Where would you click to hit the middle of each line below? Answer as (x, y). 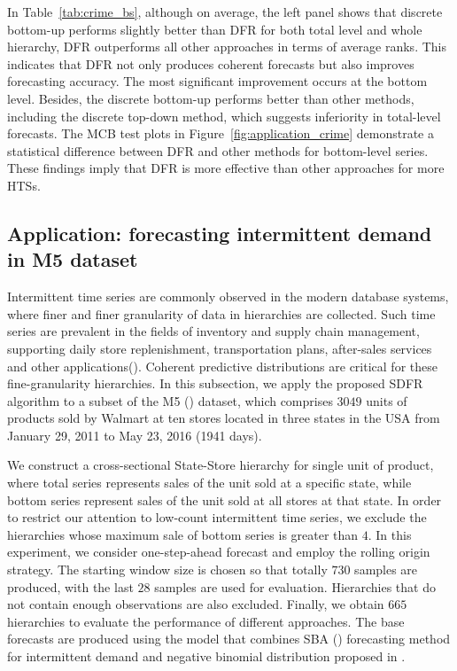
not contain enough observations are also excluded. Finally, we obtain (196, 604)
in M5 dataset (73, 259)
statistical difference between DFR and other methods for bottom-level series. (218, 150)
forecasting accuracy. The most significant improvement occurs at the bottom (217, 81)
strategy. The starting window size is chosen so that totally (167, 570)
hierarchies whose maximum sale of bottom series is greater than (183, 534)
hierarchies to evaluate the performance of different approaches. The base (206, 621)
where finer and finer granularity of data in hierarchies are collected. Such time (221, 313)
